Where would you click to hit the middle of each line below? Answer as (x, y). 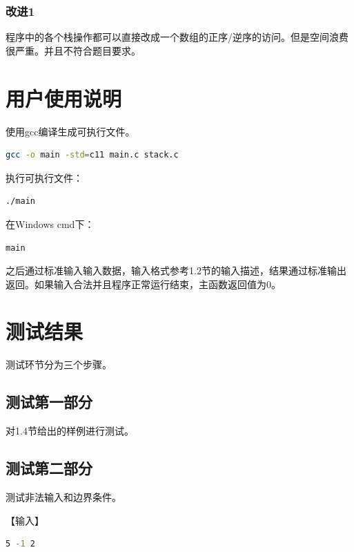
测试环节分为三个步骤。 (59, 364)
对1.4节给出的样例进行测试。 (70, 431)
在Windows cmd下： (50, 223)
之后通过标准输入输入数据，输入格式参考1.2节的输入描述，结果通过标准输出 (176, 270)
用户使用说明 (64, 98)
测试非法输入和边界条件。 (63, 497)
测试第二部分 (49, 468)
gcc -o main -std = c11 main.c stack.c (92, 155)
